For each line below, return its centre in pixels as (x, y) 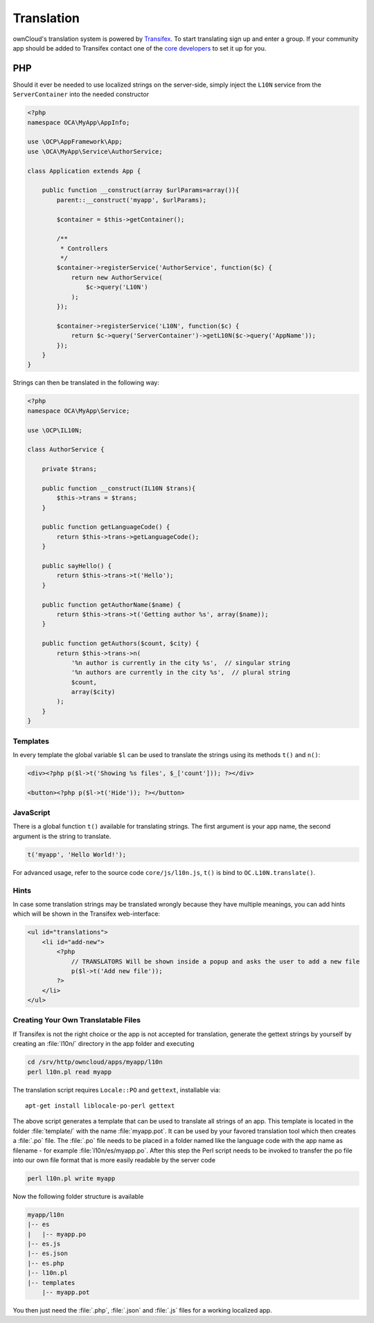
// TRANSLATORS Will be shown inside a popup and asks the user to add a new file (215, 961)
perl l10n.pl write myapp (71, 1178)
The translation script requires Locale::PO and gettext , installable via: (117, 1090)
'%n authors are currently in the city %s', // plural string (181, 673)
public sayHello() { (77, 566)
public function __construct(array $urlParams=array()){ (141, 190)
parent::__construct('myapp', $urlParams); (132, 200)
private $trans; (69, 469)
